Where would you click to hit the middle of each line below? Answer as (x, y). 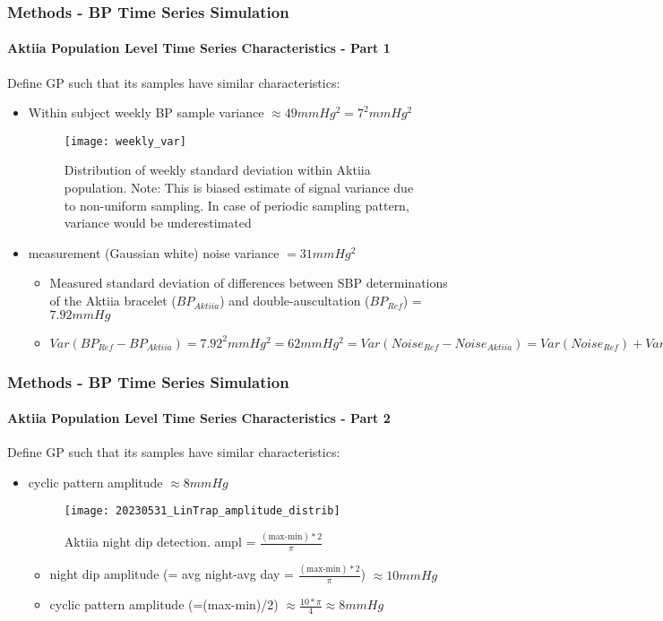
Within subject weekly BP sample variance (146, 112)
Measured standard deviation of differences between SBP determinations (249, 283)
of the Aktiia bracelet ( (113, 301)
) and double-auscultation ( (295, 301)
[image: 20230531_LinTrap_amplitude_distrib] (202, 511)
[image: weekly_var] (125, 141)
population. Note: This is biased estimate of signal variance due (239, 188)
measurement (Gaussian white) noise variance (154, 252)
